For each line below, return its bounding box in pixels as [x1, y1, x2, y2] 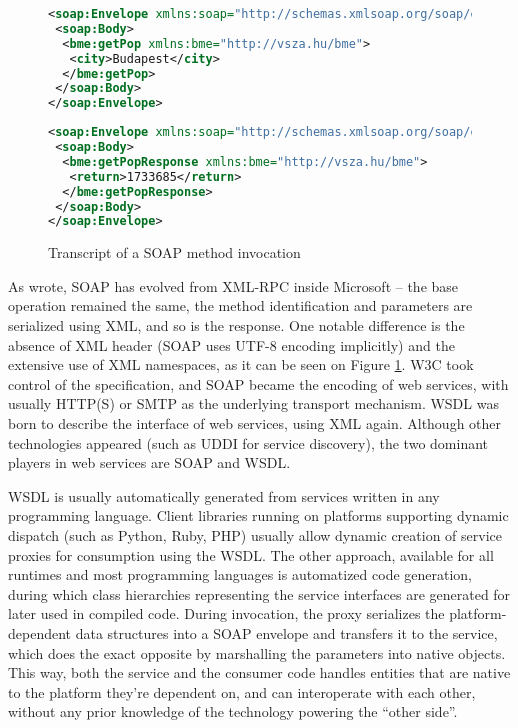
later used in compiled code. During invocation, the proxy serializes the [8, 603, 445, 624]
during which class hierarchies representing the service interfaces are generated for [8, 583, 511, 604]
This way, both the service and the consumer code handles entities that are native [8, 662, 511, 683]
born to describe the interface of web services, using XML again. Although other [8, 413, 502, 433]
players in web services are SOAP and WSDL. [8, 452, 291, 473]
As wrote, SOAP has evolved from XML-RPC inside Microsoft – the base [8, 275, 459, 296]
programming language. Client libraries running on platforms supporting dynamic [8, 505, 509, 526]
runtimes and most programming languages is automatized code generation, [8, 564, 473, 585]
